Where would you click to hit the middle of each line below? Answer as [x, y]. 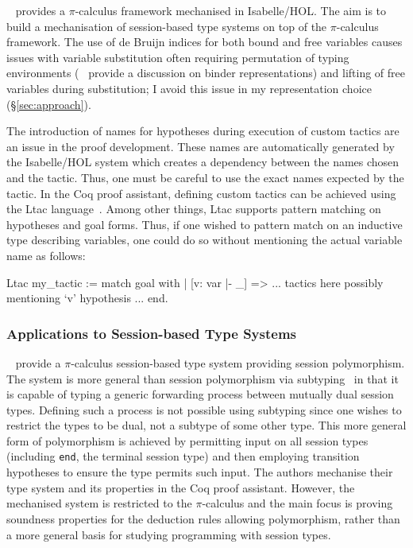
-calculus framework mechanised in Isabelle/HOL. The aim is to [231, 10]
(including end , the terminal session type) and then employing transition [183, 456]
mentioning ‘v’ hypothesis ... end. [87, 298]
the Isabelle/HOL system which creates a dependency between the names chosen [203, 162]
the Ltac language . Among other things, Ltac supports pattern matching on [194, 209]
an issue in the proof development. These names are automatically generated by [201, 146]
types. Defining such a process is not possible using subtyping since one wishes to [204, 409]
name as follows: [46, 255]
